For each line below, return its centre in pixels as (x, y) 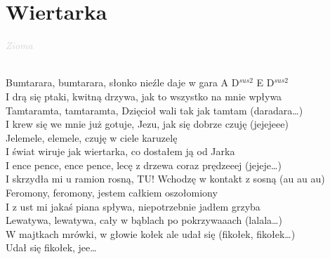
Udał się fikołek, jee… (51, 247)
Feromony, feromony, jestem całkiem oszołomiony (112, 193)
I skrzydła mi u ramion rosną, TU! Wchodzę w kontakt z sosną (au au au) (165, 179)
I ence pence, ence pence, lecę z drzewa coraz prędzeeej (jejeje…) (144, 165)
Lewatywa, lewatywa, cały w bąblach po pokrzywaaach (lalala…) (144, 220)
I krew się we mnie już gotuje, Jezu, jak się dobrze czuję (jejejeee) (147, 124)
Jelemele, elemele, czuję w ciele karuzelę (92, 137)
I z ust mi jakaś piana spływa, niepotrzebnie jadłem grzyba (133, 206)
